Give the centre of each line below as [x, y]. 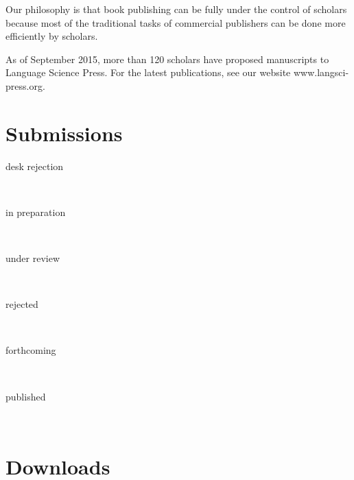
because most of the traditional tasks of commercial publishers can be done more [176, 22]
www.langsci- [321, 72]
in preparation [36, 212]
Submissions [64, 133]
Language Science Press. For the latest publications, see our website [148, 72]
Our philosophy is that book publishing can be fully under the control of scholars [176, 9]
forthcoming [31, 350]
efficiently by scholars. [52, 36]
